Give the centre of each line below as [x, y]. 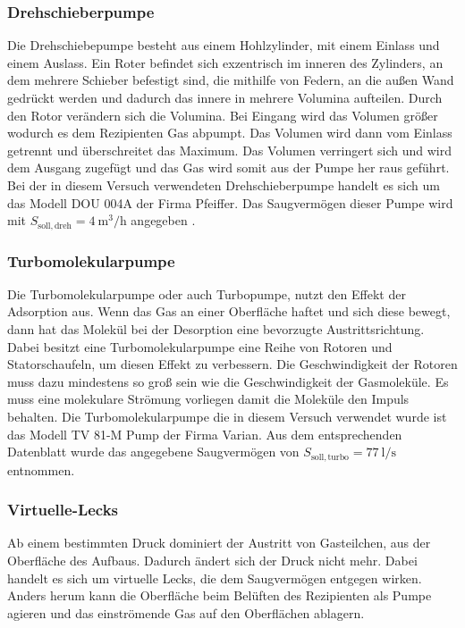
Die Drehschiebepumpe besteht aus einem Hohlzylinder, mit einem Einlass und [224, 45]
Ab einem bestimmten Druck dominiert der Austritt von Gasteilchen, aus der [219, 543]
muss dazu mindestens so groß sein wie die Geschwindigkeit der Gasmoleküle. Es [228, 381]
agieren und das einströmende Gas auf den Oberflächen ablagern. [186, 612]
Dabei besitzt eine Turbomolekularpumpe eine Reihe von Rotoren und [200, 346]
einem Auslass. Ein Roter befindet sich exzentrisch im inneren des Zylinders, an [225, 62]
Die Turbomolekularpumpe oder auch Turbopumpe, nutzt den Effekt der [207, 293]
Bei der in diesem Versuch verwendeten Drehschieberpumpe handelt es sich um [224, 184]
